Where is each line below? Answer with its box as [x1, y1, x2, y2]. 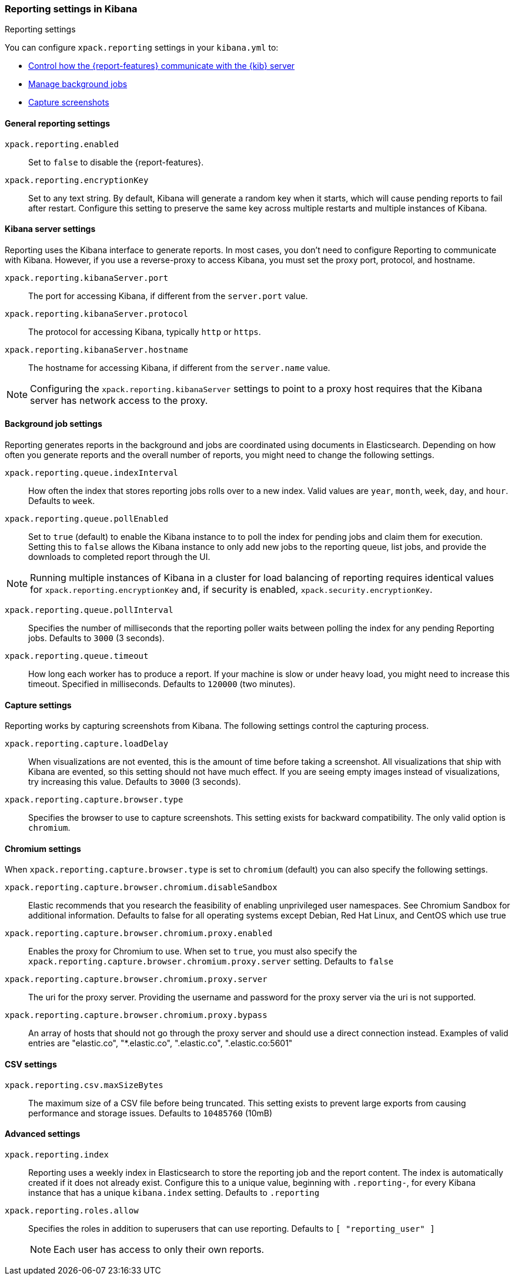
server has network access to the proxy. [30, 394, 208, 406]
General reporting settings [5, 118, 111, 128]
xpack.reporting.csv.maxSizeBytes [5, 1080, 163, 1090]
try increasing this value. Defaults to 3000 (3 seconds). [28, 777, 241, 787]
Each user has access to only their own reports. [53, 1243, 265, 1255]
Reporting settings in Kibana [5, 3, 138, 15]
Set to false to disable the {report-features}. [28, 157, 204, 167]
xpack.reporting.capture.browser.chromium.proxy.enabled [5, 929, 273, 939]
